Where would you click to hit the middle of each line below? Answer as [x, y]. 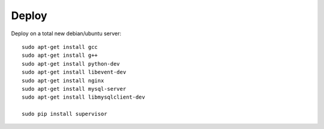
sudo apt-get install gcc [60, 47]
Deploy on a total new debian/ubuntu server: [66, 33]
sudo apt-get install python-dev [71, 64]
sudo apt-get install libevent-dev [74, 72]
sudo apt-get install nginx [63, 80]
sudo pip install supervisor [64, 114]
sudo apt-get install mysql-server [74, 89]
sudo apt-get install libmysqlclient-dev [83, 97]
